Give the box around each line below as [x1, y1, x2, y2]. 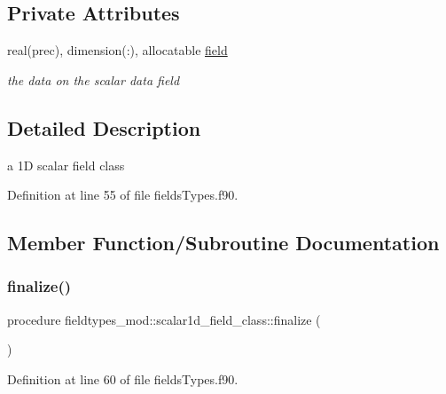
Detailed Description [7, 114, 201, 141]
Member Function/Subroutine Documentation [7, 229, 440, 256]
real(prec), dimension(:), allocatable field [7, 41, 228, 59]
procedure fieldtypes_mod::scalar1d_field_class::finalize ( [7, 310, 321, 328]
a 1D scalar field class [7, 155, 125, 174]
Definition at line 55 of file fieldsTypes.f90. [7, 185, 239, 204]
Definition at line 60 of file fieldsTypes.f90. [7, 369, 239, 388]
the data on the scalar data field [7, 70, 180, 89]
